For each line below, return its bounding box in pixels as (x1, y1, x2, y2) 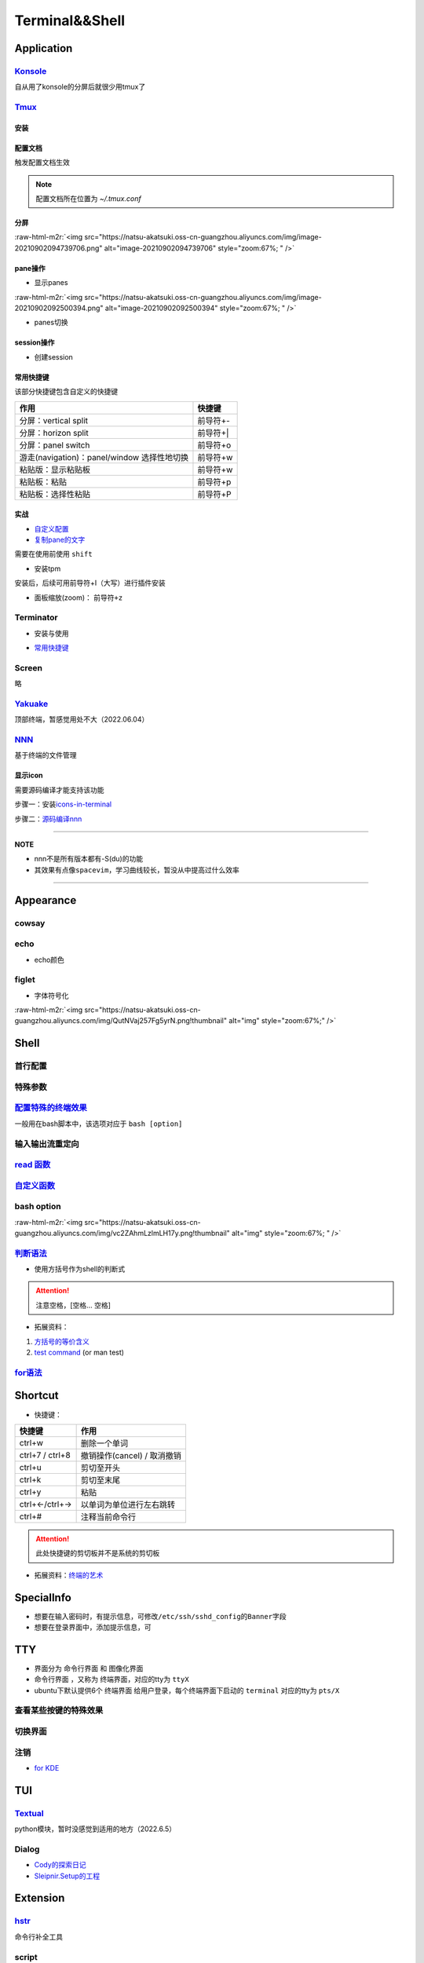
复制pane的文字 (34, 535, 86, 544)
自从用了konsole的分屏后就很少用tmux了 (14, 82, 146, 92)
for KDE (34, 1763, 60, 1772)
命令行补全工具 (14, 1932, 63, 1941)
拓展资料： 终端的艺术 (34, 1570, 104, 1580)
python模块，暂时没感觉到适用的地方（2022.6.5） (14, 1824, 177, 1833)
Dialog (14, 1844, 40, 1855)
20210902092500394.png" (14, 303, 104, 313)
